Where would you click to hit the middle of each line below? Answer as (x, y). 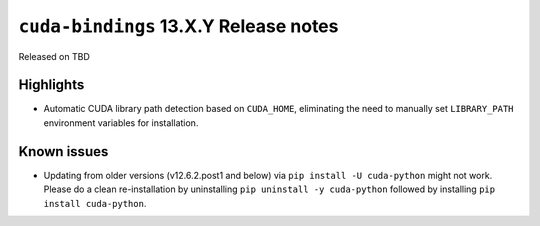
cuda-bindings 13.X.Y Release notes (178, 26)
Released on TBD (54, 56)
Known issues (63, 151)
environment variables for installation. (121, 122)
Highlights (51, 85)
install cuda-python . (95, 203)
